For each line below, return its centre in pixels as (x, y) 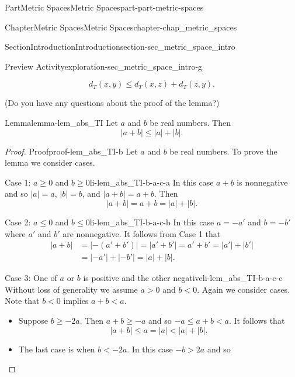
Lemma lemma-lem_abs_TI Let (61, 122)
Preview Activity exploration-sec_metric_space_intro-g (104, 66)
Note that (22, 301)
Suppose (33, 320)
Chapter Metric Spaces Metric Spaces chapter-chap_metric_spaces (121, 27)
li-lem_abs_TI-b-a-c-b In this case (152, 222)
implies (76, 301)
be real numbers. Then (190, 122)
